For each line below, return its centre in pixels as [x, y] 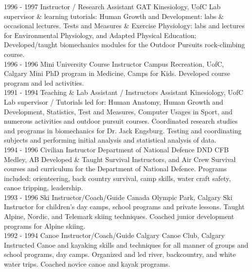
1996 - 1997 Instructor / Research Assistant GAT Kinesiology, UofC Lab [112, 6]
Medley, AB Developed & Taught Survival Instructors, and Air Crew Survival [120, 159]
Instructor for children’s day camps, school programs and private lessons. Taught [124, 207]
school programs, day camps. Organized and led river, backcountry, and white [120, 254]
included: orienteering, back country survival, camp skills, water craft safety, [117, 178]
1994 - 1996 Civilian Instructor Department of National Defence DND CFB [117, 149]
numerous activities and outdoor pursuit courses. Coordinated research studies [121, 121]
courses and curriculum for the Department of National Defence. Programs [116, 169]
